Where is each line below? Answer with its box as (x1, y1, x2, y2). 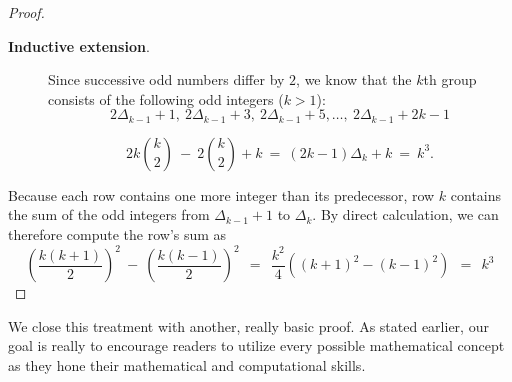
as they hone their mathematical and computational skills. (8, 354, 366, 375)
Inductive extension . (8, 35, 150, 56)
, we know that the (296, 69, 412, 90)
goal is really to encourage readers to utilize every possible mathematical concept (8, 335, 505, 356)
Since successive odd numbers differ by (48, 69, 285, 90)
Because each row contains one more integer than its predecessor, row (8, 184, 435, 205)
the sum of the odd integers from (8, 204, 210, 225)
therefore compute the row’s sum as (8, 224, 227, 245)
